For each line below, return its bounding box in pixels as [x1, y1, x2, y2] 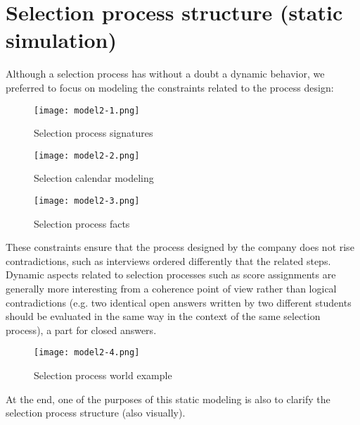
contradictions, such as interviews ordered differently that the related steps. [6, 253, 331, 268]
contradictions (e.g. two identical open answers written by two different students [6, 295, 352, 309]
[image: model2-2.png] [34, 150, 140, 161]
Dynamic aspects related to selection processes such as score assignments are [6, 267, 336, 282]
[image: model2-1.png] [34, 105, 140, 116]
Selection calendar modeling [34, 171, 154, 185]
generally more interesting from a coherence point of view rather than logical [6, 281, 337, 296]
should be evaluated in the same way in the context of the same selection [6, 309, 321, 324]
